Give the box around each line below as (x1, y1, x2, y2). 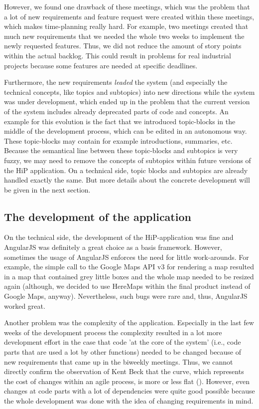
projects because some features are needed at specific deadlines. (4, 60, 198, 70)
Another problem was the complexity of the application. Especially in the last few (4, 317, 254, 328)
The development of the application (4, 208, 191, 224)
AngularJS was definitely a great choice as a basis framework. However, (4, 242, 222, 252)
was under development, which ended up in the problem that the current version (4, 96, 250, 107)
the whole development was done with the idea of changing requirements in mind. (4, 395, 254, 406)
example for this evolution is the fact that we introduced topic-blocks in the (4, 116, 236, 126)
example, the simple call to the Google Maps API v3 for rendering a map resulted (4, 261, 254, 272)
